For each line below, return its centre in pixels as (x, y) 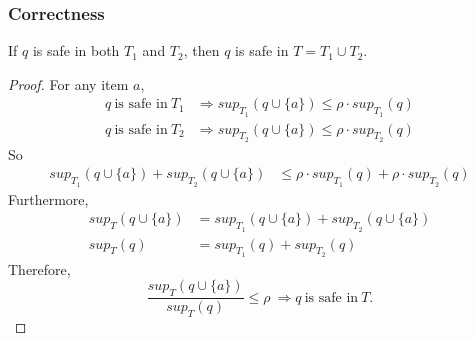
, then (201, 50)
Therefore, (39, 268)
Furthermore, (48, 198)
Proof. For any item (68, 83)
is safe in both (76, 50)
